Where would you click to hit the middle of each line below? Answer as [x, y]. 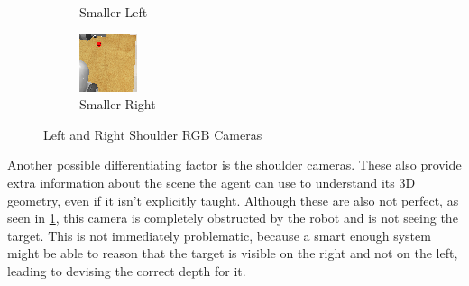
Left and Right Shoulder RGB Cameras [153, 134]
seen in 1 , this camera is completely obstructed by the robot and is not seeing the [233, 218]
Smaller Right [118, 104]
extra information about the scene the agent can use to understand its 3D [212, 182]
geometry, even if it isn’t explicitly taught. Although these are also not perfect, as [233, 200]
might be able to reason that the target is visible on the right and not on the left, [233, 253]
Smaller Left [114, 12]
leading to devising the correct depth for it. [127, 270]
